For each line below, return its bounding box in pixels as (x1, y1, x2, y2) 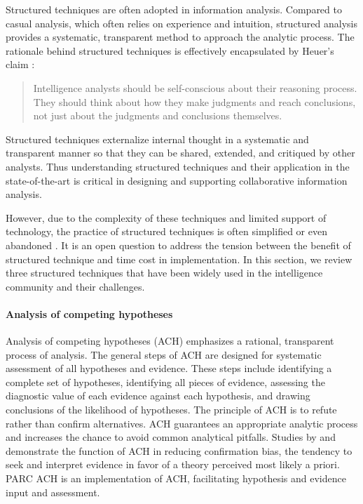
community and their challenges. (6, 279, 145, 293)
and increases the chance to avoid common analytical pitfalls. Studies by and (6, 430, 336, 444)
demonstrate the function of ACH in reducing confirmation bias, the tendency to (6, 443, 352, 458)
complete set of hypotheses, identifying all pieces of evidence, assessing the (6, 374, 325, 389)
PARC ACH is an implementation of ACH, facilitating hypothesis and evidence (6, 471, 346, 486)
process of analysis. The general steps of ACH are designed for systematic (6, 347, 322, 362)
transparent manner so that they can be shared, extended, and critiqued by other (6, 145, 355, 160)
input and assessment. (6, 484, 100, 499)
